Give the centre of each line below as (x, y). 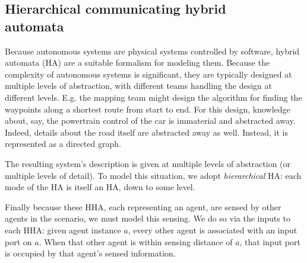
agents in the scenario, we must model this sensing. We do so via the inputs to (148, 218)
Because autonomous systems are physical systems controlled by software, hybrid (152, 51)
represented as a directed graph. (63, 144)
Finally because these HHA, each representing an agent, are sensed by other (143, 206)
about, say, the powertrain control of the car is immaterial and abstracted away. (150, 121)
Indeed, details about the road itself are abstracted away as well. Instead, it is (146, 132)
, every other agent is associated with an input (213, 230)
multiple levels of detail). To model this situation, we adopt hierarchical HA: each (153, 175)
